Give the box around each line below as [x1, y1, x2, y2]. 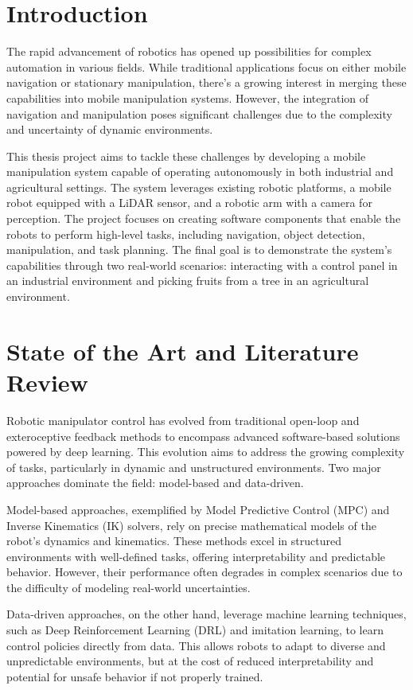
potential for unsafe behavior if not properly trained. [6, 668, 263, 684]
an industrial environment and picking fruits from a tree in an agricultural [6, 272, 369, 289]
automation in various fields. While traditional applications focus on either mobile [6, 58, 407, 75]
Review [6, 366, 88, 398]
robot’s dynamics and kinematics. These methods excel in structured [6, 532, 341, 549]
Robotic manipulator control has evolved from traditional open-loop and [6, 411, 360, 428]
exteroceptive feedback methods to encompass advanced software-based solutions [6, 427, 400, 444]
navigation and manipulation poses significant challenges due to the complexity [6, 105, 392, 122]
